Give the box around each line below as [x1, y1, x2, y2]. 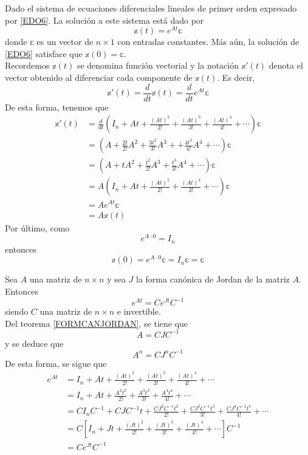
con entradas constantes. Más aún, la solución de [117, 35, 299, 48]
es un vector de [36, 35, 94, 48]
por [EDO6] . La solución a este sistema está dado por [5, 13, 204, 26]
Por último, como [5, 221, 70, 234]
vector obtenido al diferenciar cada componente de [5, 71, 193, 84]
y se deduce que [5, 337, 64, 349]
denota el [269, 59, 303, 72]
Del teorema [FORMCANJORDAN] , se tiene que [5, 316, 188, 329]
